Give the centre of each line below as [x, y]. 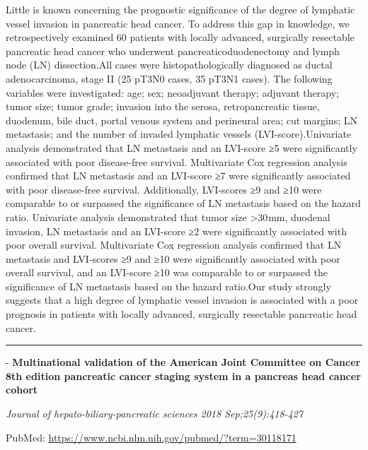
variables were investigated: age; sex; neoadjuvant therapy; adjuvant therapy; [172, 92]
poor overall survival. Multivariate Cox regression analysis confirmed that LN [174, 245]
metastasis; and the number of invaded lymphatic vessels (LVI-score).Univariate [179, 134]
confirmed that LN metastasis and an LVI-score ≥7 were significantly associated [178, 176]
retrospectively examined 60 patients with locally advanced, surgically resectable [180, 37]
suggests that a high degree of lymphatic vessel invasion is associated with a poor [182, 300]
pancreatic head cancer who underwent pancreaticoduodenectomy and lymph [173, 51]
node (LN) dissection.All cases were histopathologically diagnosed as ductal [169, 65]
